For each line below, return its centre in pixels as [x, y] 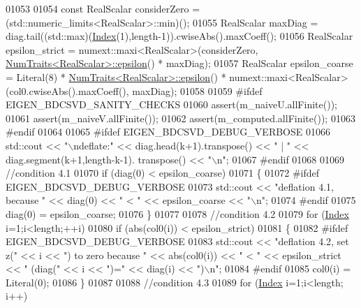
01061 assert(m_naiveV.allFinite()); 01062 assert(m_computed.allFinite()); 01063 [180, 118]
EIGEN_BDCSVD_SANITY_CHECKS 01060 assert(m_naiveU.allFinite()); [171, 104]
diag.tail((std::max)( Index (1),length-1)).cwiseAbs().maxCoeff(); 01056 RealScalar [179, 36]
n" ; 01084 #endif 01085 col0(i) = [280, 269]
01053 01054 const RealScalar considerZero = [103, 8]
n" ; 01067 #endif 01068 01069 [281, 159]
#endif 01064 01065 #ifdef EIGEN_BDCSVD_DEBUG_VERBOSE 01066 [168, 132]
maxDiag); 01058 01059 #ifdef [197, 90]
